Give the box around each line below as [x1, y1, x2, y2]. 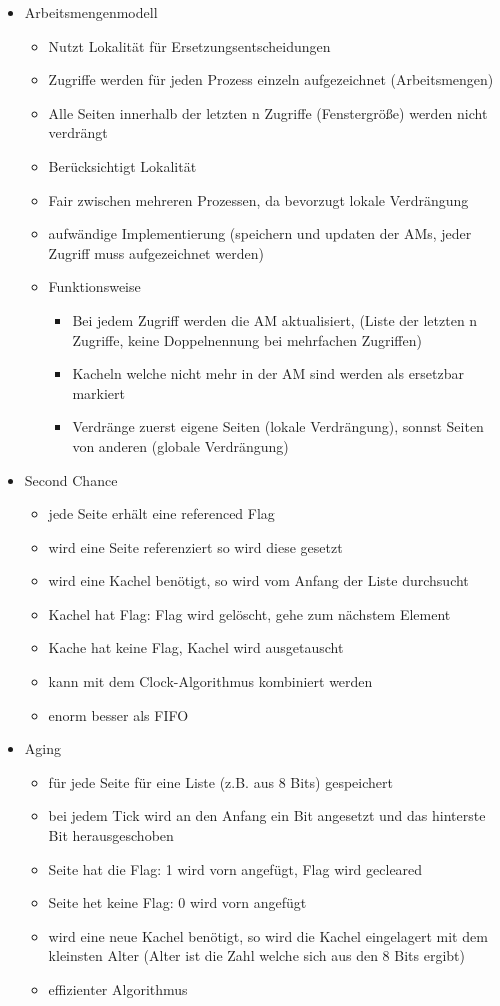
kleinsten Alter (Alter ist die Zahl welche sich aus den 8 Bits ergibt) [48, 945, 465, 966]
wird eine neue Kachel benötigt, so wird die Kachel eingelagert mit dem [48, 925, 488, 946]
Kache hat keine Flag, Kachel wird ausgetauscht [48, 637, 344, 658]
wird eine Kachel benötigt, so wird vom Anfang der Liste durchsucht [48, 570, 469, 591]
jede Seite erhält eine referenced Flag [48, 503, 275, 524]
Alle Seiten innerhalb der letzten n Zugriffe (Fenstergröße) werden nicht [48, 102, 488, 123]
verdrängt [48, 122, 108, 143]
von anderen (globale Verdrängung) [72, 435, 289, 456]
